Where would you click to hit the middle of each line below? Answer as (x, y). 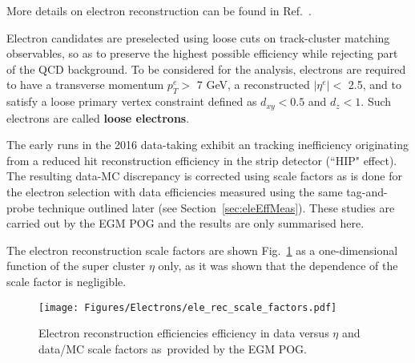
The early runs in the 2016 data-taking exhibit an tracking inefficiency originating (207, 145)
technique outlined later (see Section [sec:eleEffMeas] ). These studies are (216, 207)
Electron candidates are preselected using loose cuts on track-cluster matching (198, 37)
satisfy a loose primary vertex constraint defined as (132, 101)
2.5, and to (375, 85)
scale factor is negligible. (66, 281)
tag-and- (367, 192)
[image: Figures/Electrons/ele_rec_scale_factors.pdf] (188, 307)
